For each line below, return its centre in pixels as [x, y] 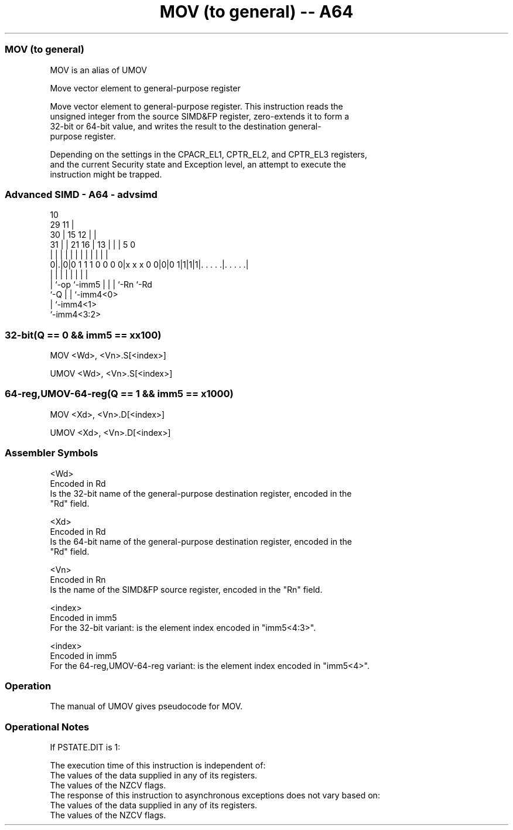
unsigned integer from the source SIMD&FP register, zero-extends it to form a [200, 116]
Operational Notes [47, 727]
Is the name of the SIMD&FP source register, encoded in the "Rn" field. [186, 589]
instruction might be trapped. [106, 174]
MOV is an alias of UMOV [98, 70]
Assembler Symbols [52, 453]
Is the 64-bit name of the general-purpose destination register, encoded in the [201, 541]
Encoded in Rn [78, 579]
